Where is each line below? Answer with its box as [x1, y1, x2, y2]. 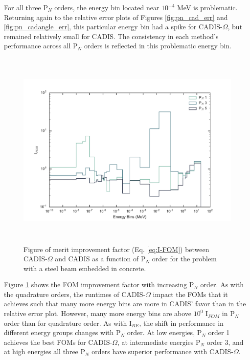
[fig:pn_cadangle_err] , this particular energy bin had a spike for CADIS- [4, 21, 223, 32]
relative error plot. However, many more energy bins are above [4, 308, 192, 318]
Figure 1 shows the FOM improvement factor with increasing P [4, 279, 194, 290]
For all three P [4, 2, 48, 12]
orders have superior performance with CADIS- [91, 346, 233, 357]
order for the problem [152, 254, 217, 264]
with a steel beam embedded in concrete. [23, 263, 146, 273]
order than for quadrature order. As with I [4, 318, 132, 328]
